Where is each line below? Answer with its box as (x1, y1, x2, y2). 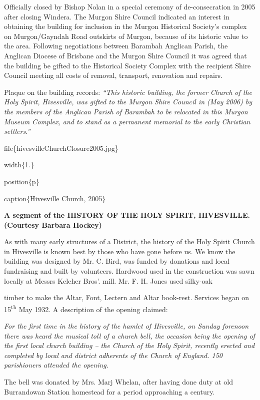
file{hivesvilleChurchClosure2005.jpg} (4, 142, 118, 153)
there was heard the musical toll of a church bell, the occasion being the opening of (4, 330, 255, 341)
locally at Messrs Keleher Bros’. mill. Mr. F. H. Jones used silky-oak (4, 275, 212, 286)
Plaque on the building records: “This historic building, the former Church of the (4, 86, 252, 97)
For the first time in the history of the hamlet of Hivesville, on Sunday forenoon (4, 321, 249, 331)
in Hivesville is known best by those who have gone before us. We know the (4, 246, 235, 256)
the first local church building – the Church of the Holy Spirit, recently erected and (4, 340, 255, 351)
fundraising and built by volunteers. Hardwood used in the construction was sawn (4, 266, 254, 276)
